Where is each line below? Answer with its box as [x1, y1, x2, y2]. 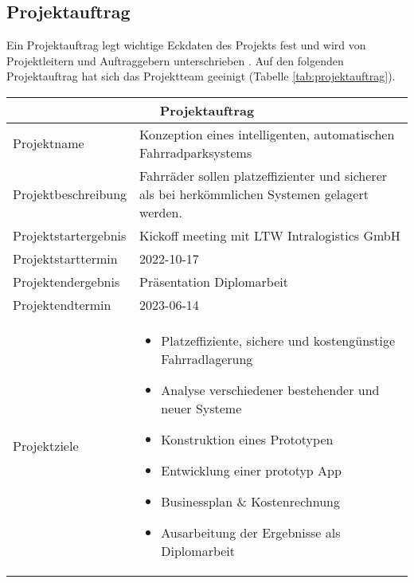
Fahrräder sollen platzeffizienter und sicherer [139, 166, 388, 185]
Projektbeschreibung [13, 184, 127, 203]
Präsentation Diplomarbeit [139, 272, 288, 291]
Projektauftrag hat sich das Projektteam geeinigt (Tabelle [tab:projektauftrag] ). [6, 68, 396, 84]
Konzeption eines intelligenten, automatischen [139, 124, 395, 143]
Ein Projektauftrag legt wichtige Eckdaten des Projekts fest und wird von [6, 37, 366, 53]
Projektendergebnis [13, 272, 120, 291]
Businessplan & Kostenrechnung [161, 491, 340, 511]
